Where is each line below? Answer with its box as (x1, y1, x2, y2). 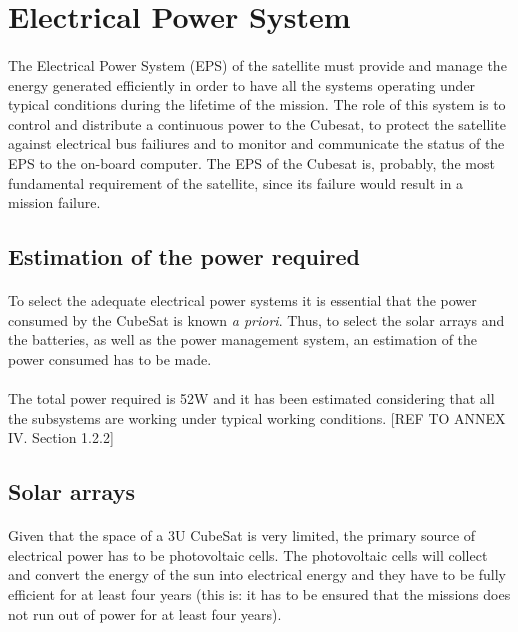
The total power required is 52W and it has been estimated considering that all (8, 388, 495, 409)
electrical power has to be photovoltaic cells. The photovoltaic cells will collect (8, 544, 488, 565)
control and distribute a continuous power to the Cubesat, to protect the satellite (8, 113, 506, 134)
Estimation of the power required (8, 241, 361, 272)
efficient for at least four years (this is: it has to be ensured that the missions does (8, 584, 511, 604)
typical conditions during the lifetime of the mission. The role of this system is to (8, 94, 506, 115)
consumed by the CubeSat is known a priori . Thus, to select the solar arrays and (8, 309, 505, 330)
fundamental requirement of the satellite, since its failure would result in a (8, 172, 464, 193)
